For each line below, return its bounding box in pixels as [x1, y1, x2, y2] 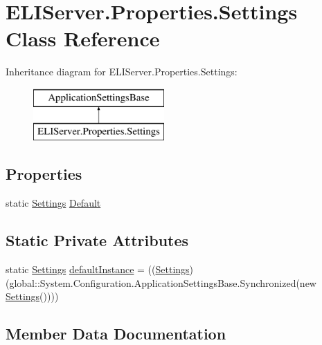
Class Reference [6, 24, 160, 53]
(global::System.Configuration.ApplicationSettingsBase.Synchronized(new [6, 275, 316, 290]
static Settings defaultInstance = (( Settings [6, 262, 190, 277]
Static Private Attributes [6, 230, 189, 251]
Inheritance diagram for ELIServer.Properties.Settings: [6, 64, 238, 79]
